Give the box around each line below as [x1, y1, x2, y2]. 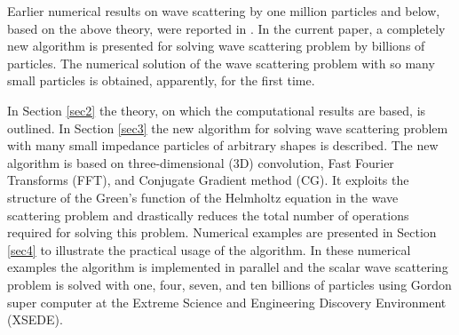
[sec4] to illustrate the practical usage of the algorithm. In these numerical [7, 240, 411, 259]
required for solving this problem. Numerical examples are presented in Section [7, 223, 437, 242]
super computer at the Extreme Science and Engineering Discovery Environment [7, 292, 447, 311]
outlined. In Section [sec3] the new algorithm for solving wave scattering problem [7, 118, 448, 137]
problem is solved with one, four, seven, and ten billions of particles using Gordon [7, 275, 452, 293]
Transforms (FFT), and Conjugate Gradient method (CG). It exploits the [7, 171, 409, 189]
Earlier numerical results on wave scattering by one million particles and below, [7, 2, 440, 20]
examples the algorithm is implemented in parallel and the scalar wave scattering [7, 258, 448, 276]
